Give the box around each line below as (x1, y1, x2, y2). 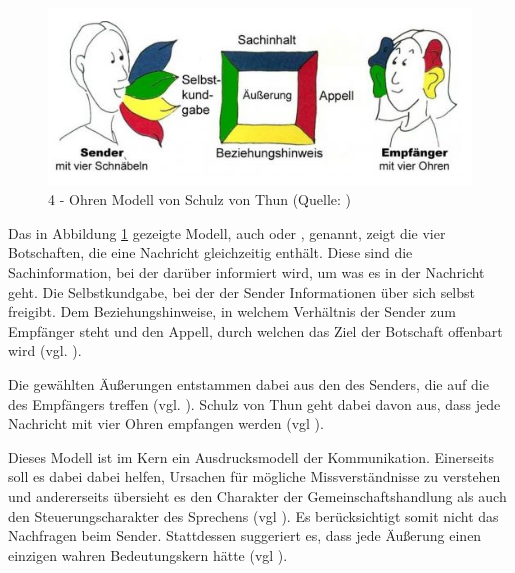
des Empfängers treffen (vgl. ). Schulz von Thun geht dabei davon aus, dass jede (8, 393, 501, 414)
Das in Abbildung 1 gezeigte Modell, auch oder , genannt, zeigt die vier (8, 222, 446, 243)
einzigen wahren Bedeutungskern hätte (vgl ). (8, 544, 288, 565)
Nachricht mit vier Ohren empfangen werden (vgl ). (8, 413, 324, 434)
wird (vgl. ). (8, 340, 82, 361)
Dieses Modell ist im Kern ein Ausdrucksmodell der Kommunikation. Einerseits (8, 446, 495, 467)
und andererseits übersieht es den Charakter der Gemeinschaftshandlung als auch (8, 485, 507, 506)
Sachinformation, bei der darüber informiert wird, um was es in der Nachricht (8, 261, 485, 282)
